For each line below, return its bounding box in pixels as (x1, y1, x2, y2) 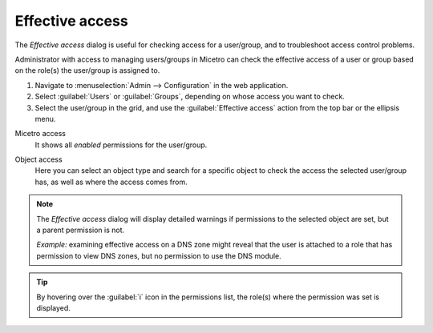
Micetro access (14, 129, 66, 138)
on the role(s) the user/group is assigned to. (14, 66, 160, 75)
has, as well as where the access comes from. (34, 177, 188, 187)
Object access (14, 154, 63, 164)
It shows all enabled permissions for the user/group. (34, 140, 208, 150)
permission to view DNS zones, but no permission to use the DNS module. (36, 251, 282, 260)
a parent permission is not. (36, 225, 125, 235)
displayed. (36, 303, 71, 312)
